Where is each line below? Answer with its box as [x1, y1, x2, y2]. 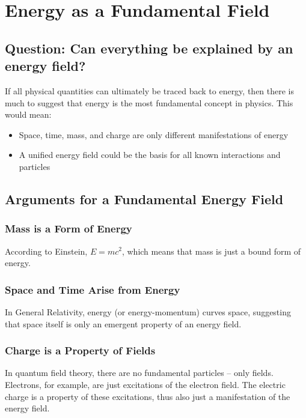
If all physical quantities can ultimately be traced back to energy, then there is [5, 84, 295, 97]
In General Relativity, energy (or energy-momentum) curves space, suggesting [5, 305, 291, 318]
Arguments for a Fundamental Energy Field [5, 189, 284, 208]
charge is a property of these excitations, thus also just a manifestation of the [5, 390, 290, 402]
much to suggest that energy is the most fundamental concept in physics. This [5, 96, 293, 109]
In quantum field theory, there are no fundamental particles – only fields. [5, 366, 274, 379]
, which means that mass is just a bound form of [121, 244, 301, 257]
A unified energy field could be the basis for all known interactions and [19, 148, 281, 161]
